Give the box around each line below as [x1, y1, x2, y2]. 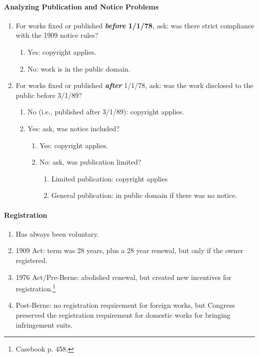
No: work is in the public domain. [27, 63, 130, 74]
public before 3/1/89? [15, 89, 82, 100]
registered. [15, 255, 47, 265]
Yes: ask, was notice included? [27, 123, 120, 133]
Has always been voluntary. [15, 228, 99, 239]
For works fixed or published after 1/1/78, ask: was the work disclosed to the [15, 80, 254, 90]
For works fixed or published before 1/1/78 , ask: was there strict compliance [15, 20, 255, 30]
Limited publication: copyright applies [51, 173, 168, 183]
